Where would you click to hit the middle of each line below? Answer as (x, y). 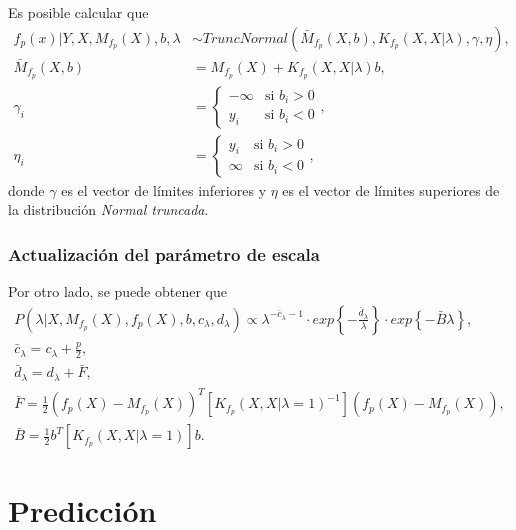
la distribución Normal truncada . (108, 209)
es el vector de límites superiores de (391, 189)
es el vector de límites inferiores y (164, 189)
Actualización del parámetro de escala (164, 253)
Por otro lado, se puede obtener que (117, 291)
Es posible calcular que (78, 12)
